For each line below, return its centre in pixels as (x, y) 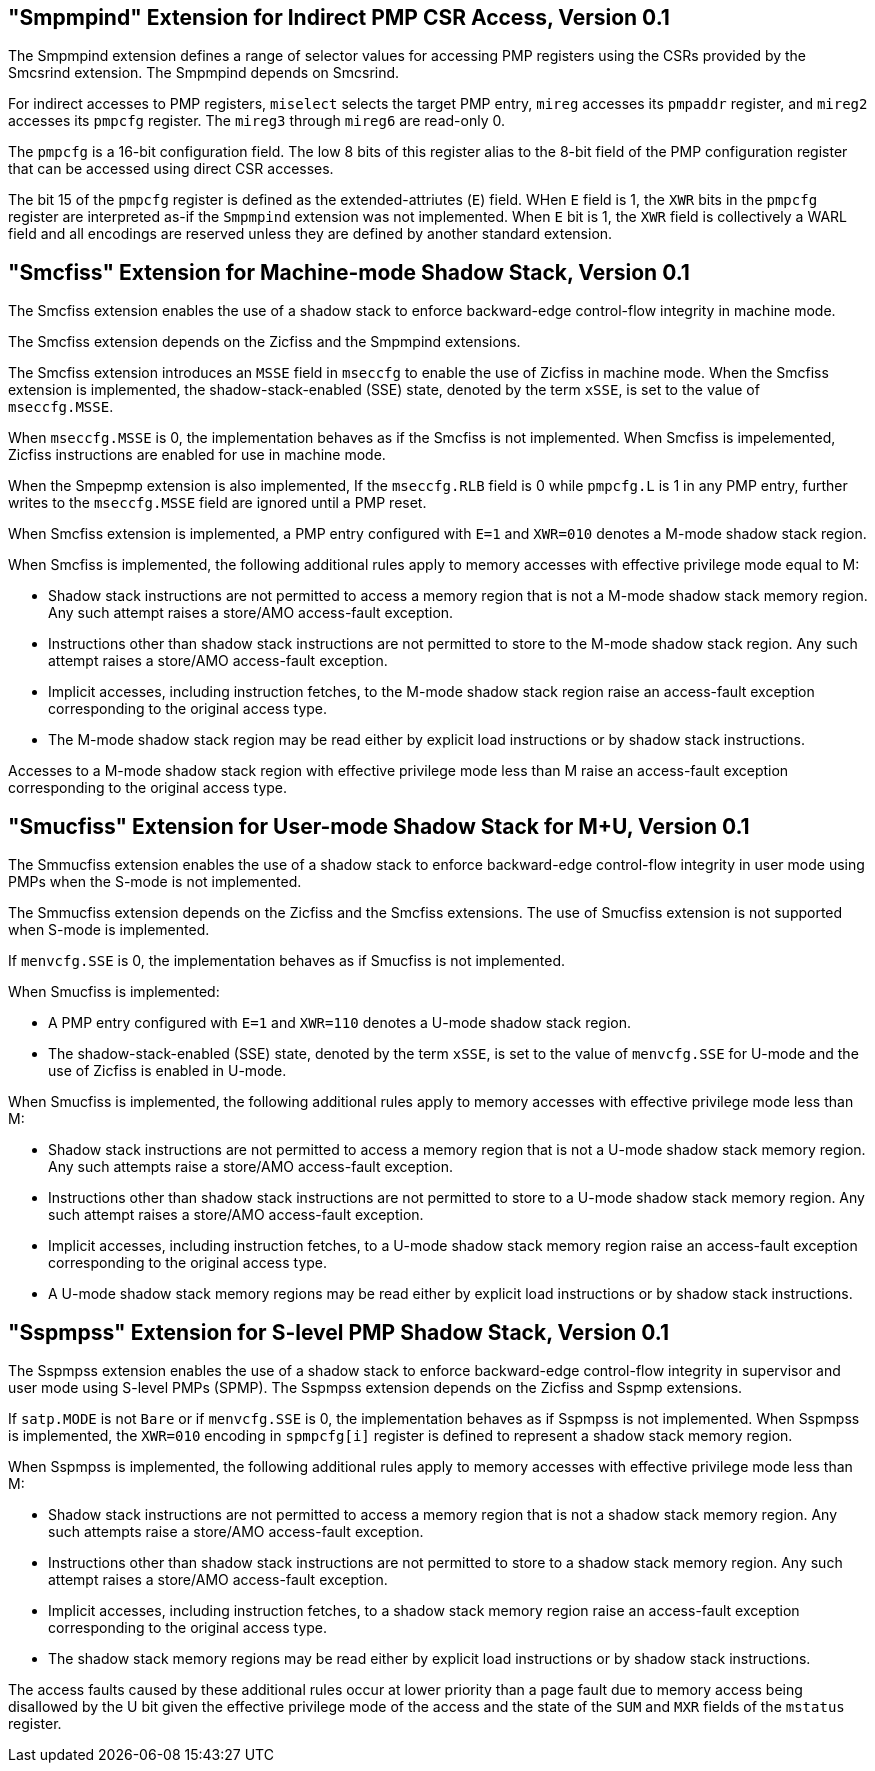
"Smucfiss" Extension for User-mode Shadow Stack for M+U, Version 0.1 (379, 826)
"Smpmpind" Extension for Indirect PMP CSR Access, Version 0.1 (339, 17)
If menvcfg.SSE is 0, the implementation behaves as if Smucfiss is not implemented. (287, 961)
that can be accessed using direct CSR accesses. (171, 169)
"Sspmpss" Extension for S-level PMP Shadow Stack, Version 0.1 (339, 1332)
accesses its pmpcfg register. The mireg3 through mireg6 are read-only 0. (256, 121)
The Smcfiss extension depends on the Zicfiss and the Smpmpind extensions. (264, 342)
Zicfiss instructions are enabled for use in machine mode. (197, 455)
